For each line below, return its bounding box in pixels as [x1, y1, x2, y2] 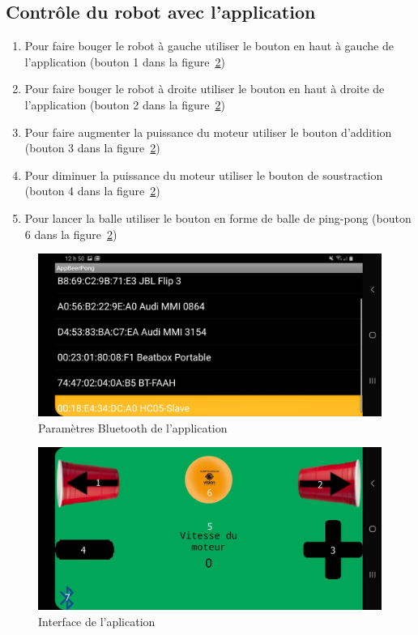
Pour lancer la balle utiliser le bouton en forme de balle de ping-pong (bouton [24, 209, 412, 226]
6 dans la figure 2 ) [24, 225, 117, 242]
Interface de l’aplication [38, 612, 156, 629]
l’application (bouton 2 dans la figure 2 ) [24, 96, 225, 113]
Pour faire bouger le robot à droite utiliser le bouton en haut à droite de [24, 80, 385, 97]
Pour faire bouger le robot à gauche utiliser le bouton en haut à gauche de [24, 37, 394, 54]
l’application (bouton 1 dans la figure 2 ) [24, 53, 225, 70]
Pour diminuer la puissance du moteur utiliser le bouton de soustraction [24, 166, 383, 183]
